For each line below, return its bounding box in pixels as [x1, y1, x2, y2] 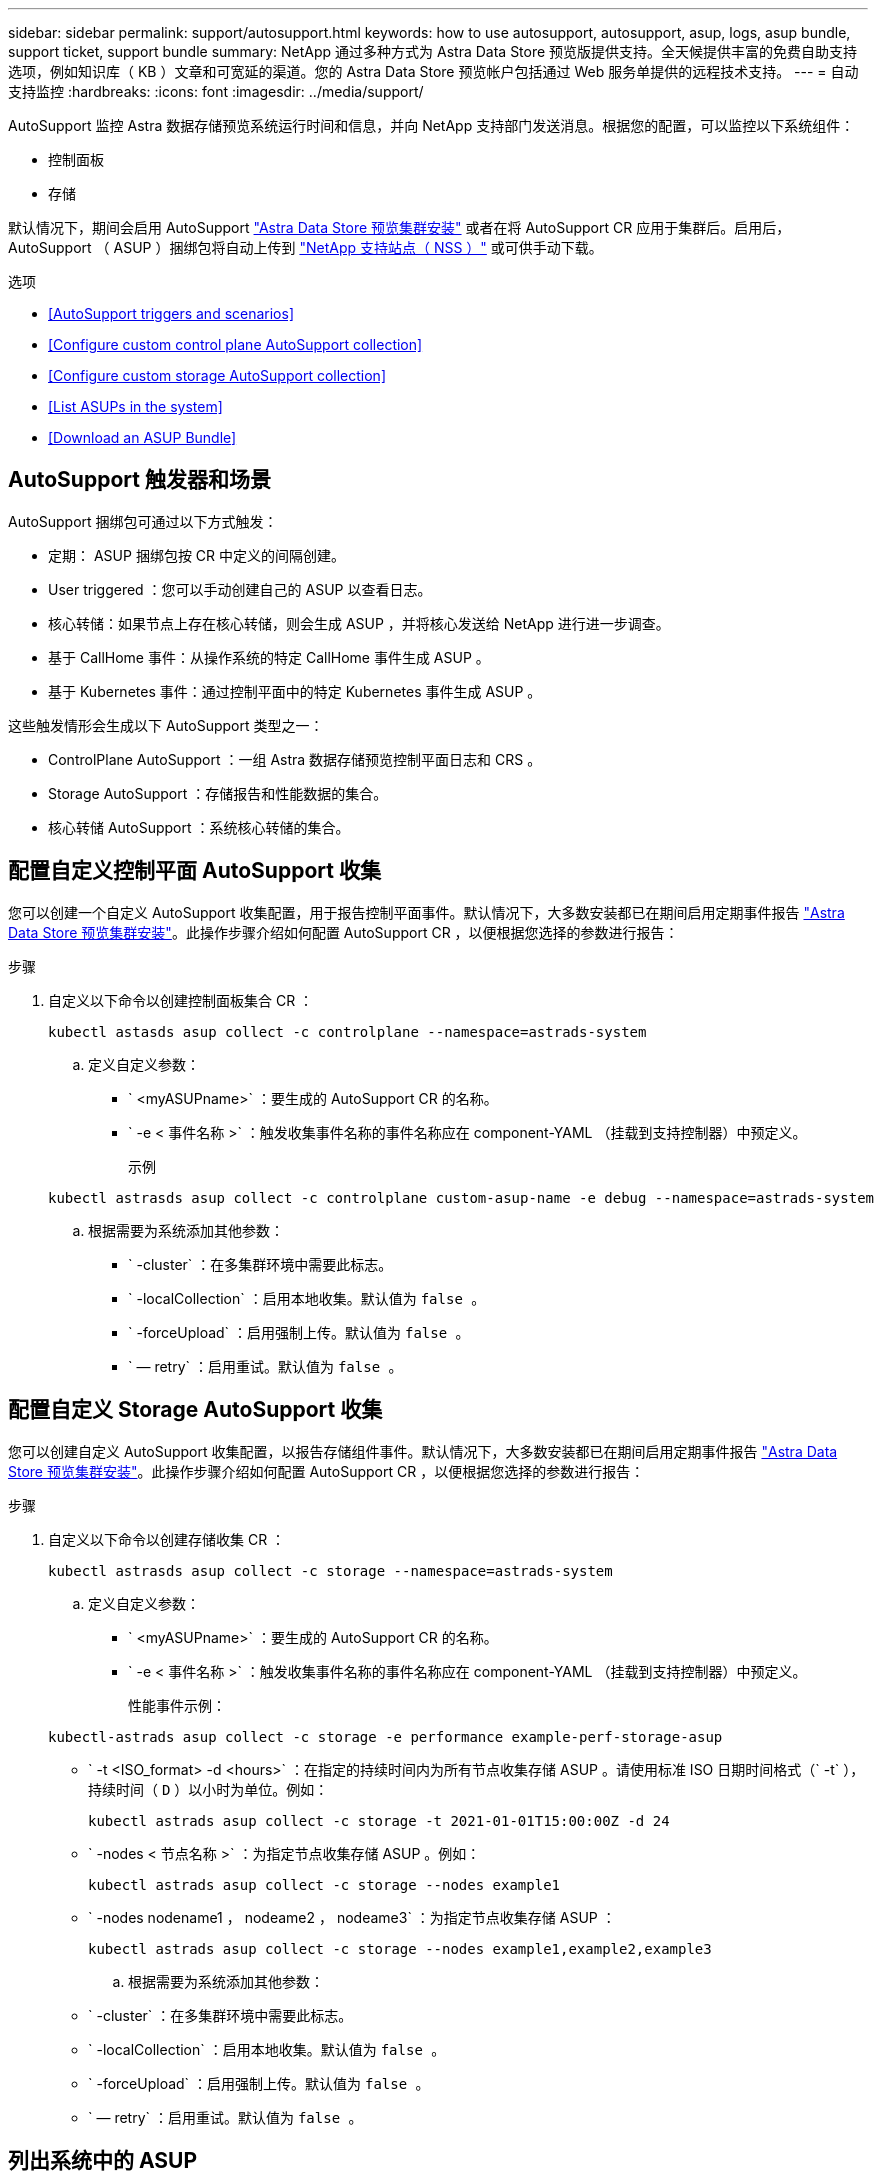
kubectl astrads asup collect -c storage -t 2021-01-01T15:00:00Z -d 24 [88, 1812, 670, 1829]
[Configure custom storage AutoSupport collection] [48, 367, 386, 384]
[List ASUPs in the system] [48, 398, 223, 415]
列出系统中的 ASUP [8, 2147, 198, 2173]
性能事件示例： [128, 1696, 226, 1714]
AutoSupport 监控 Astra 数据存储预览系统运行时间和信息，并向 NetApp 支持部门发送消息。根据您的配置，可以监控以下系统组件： [8, 117, 855, 134]
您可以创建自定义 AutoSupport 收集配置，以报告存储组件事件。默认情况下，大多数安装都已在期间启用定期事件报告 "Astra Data [8, 1442, 838, 1460]
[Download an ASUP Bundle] [48, 429, 237, 446]
